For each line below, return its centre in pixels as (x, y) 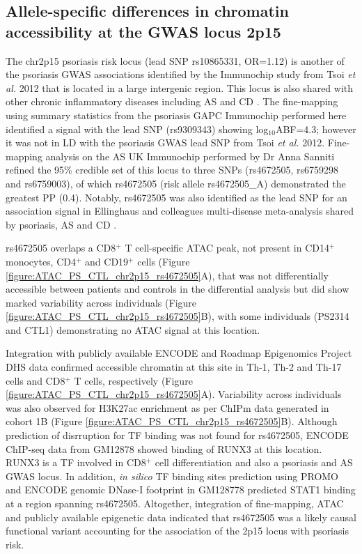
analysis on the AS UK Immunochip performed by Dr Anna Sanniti (190, 156)
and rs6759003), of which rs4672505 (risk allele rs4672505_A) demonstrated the (176, 183)
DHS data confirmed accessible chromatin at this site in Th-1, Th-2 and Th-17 (174, 367)
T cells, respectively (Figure (133, 380)
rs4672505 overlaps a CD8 (61, 248)
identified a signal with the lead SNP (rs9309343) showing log (137, 129)
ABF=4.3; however (316, 129)
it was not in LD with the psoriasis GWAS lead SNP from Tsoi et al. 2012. (165, 143)
